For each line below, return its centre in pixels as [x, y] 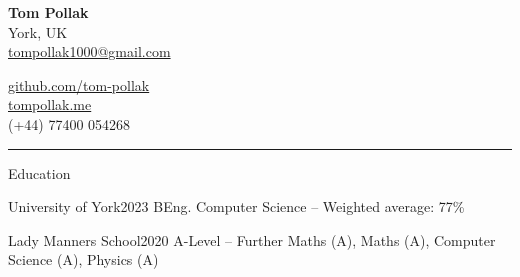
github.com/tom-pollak [79, 84]
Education [39, 172]
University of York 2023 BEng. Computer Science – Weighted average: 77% [236, 206]
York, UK [38, 31]
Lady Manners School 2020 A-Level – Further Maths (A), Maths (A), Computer [252, 239]
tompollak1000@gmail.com [89, 51]
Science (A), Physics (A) [83, 259]
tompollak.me [50, 104]
